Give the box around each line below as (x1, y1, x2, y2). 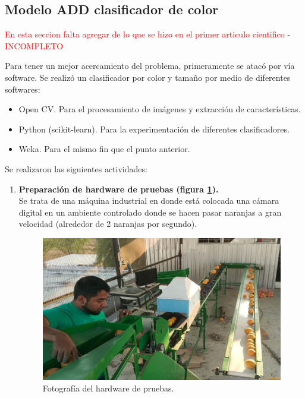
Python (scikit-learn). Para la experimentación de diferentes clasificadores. (18, 122, 290, 135)
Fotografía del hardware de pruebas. (42, 382, 174, 394)
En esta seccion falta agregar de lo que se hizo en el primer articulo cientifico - (5, 28, 291, 40)
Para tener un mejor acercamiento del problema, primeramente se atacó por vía (5, 59, 295, 72)
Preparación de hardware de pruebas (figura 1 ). (18, 182, 219, 195)
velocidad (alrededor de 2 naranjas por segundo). (18, 217, 197, 230)
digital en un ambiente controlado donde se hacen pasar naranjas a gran (18, 206, 282, 218)
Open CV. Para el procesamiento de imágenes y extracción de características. (18, 103, 301, 115)
